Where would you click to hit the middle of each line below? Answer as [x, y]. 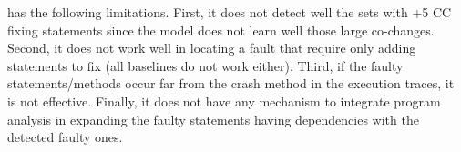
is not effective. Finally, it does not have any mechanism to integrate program [224, 101]
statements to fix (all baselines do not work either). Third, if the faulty [205, 65]
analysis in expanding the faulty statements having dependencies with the [213, 119]
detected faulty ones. [65, 137]
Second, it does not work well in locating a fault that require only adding [212, 48]
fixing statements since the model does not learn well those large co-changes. [221, 30]
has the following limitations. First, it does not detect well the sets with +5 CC [230, 12]
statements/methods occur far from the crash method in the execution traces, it [231, 83]
